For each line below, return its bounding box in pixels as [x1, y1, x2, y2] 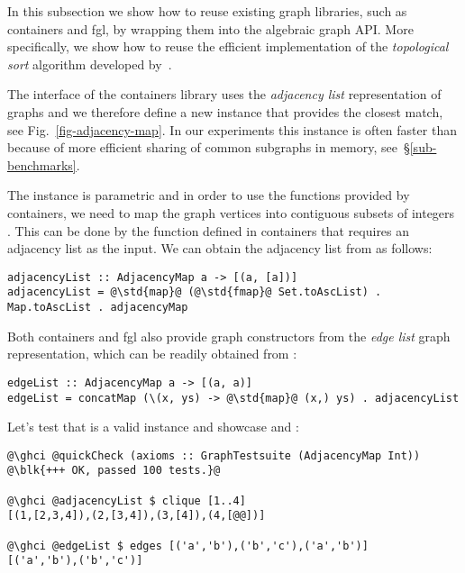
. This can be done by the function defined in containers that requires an [7, 221, 410, 240]
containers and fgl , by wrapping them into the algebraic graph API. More [7, 19, 414, 38]
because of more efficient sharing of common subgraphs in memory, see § [7, 138, 410, 157]
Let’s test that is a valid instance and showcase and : [7, 417, 299, 436]
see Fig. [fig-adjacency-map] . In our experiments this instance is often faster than [7, 120, 457, 139]
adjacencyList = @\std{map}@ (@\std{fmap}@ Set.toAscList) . [7, 286, 382, 299]
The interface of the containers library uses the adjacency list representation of [7, 85, 442, 104]
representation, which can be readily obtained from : [7, 344, 297, 363]
